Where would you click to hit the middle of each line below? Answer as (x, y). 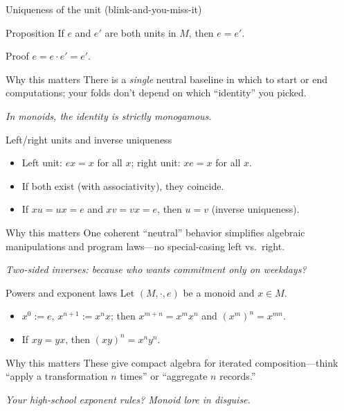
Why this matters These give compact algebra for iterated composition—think (172, 362)
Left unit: (42, 163)
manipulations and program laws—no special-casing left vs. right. (145, 246)
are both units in (141, 32)
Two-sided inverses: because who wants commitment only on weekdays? (156, 269)
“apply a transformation (57, 376)
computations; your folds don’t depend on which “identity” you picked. (156, 93)
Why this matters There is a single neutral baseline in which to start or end (167, 79)
